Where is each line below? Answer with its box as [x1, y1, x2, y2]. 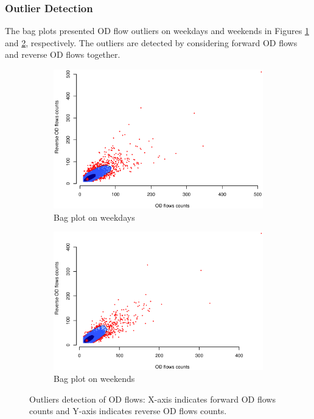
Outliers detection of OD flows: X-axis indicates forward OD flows [29, 392, 276, 405]
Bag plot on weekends [54, 372, 135, 385]
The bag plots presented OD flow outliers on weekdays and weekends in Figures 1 [5, 24, 309, 37]
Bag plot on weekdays [54, 210, 135, 223]
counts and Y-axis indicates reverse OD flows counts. [29, 404, 227, 417]
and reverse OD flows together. [5, 48, 120, 61]
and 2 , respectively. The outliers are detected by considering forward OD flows [5, 36, 298, 49]
